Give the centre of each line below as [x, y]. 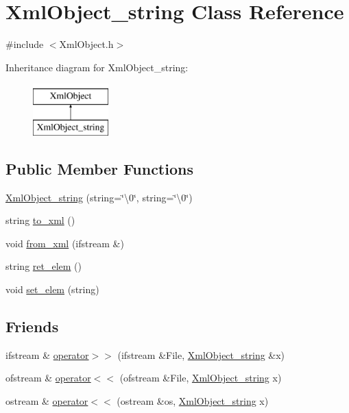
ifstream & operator [47, 354]
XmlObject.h [86, 44]
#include [25, 44]
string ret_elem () [44, 266]
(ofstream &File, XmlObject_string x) [201, 378]
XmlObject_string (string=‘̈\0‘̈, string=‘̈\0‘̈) [99, 197]
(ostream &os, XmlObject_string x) [193, 401]
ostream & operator [47, 401]
